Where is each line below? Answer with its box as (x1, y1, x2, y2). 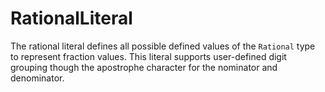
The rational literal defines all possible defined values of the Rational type (10, 40, 316, 52)
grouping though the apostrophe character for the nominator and (10, 61, 278, 73)
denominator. (10, 72, 65, 84)
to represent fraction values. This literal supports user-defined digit (10, 50, 287, 62)
